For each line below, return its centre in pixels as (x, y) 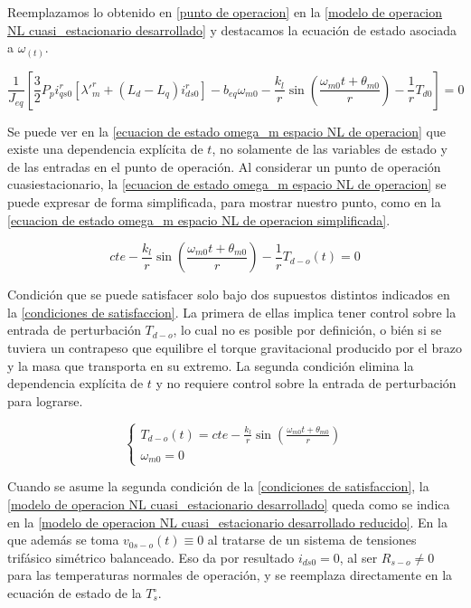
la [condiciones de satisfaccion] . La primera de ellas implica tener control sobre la (232, 312)
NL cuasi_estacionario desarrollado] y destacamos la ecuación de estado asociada (232, 29)
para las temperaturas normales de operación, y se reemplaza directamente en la (230, 575)
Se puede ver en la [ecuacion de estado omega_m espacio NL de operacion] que (226, 131)
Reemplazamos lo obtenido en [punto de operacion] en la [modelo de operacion (225, 12)
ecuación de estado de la (75, 593)
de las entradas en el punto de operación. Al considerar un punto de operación (224, 166)
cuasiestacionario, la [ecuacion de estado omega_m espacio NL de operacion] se (227, 184)
